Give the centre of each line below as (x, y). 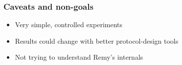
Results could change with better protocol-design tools (97, 41)
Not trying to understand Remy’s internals (79, 57)
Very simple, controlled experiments (69, 24)
